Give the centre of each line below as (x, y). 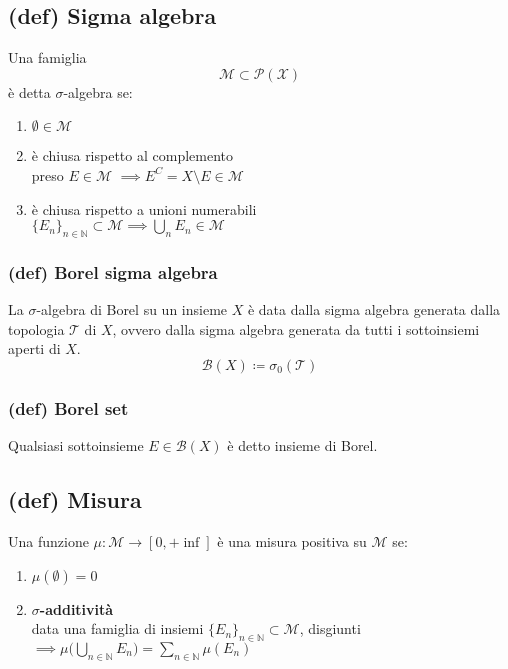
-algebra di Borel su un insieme (132, 309)
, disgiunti (330, 628)
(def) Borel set (68, 407)
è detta (29, 91)
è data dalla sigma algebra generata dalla (374, 309)
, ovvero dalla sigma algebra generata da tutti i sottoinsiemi (296, 328)
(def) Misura (75, 499)
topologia (36, 328)
